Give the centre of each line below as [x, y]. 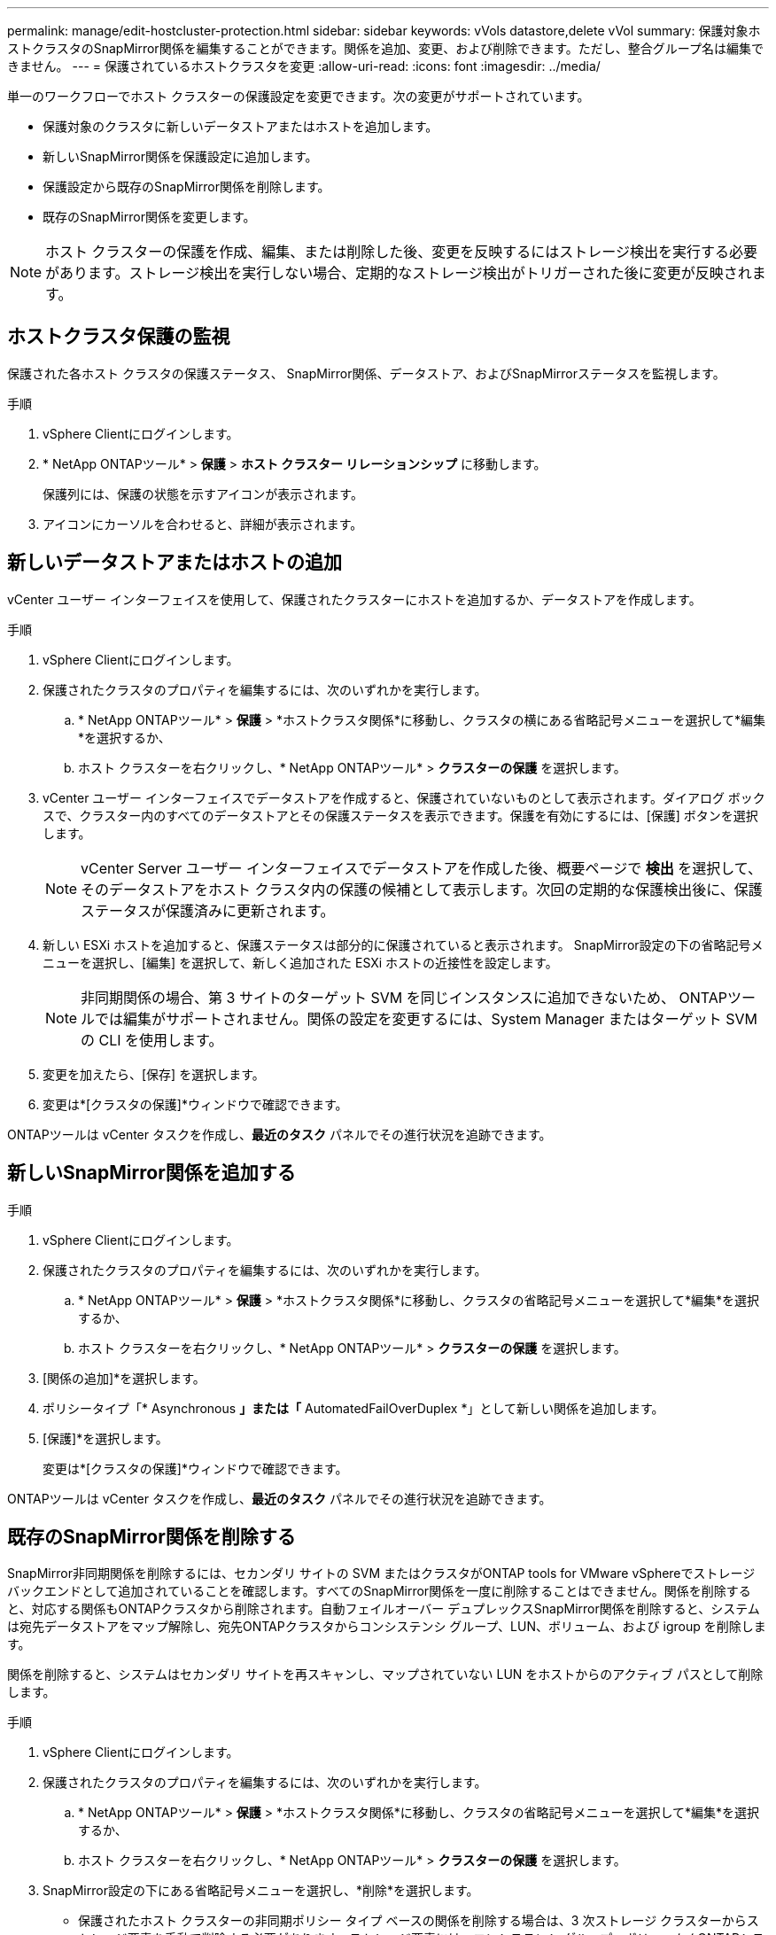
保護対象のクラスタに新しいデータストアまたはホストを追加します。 [241, 126]
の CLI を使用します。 [152, 1040]
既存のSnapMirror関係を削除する [151, 1536]
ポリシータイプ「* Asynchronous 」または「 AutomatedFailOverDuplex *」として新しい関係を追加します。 [353, 1408]
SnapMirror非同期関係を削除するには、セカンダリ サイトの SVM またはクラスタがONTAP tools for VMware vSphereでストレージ [381, 1574]
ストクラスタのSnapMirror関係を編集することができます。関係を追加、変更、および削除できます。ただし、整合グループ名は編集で [385, 48]
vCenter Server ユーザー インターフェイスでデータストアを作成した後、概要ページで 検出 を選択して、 [422, 868]
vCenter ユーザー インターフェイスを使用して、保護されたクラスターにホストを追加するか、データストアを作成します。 [354, 599]
